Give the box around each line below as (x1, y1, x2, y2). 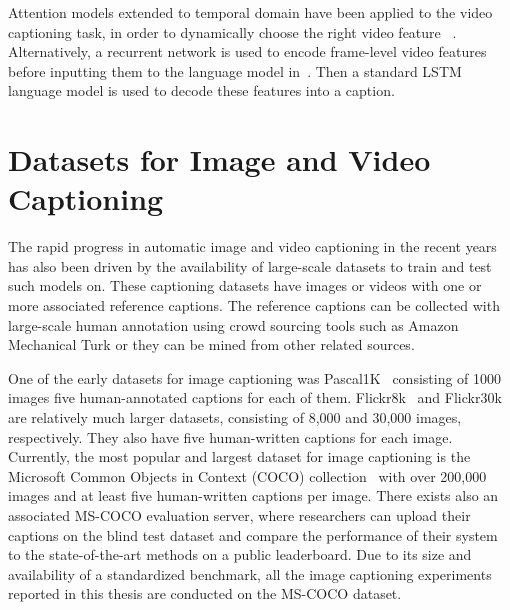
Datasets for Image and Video (8, 139, 431, 180)
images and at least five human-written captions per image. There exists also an (8, 485, 499, 506)
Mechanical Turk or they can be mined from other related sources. (8, 334, 415, 355)
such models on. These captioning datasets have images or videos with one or (8, 275, 482, 296)
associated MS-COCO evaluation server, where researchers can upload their (8, 505, 471, 525)
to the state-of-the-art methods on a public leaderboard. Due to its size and (8, 544, 472, 565)
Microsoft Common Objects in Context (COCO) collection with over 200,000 (8, 465, 487, 486)
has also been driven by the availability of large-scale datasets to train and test (8, 255, 492, 276)
